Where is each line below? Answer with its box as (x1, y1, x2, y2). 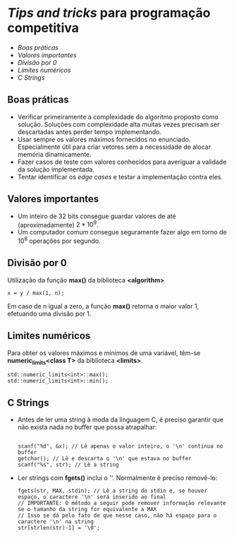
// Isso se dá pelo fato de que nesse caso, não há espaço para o (17, 512, 217, 520)
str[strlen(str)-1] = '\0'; (17, 525, 100, 532)
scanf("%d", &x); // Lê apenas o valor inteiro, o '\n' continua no (17, 443, 223, 450)
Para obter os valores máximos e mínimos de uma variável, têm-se (7, 348, 201, 357)
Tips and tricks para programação (7, 5, 211, 21)
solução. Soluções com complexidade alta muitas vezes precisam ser (17, 120, 220, 128)
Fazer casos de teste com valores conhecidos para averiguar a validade (17, 157, 227, 166)
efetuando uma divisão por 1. (7, 309, 92, 318)
